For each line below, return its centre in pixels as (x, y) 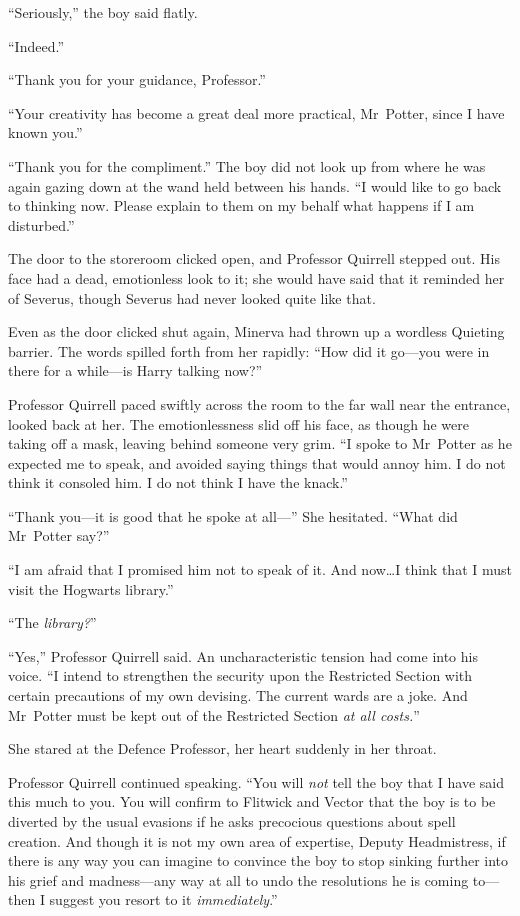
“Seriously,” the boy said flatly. (103, 12)
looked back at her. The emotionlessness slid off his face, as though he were (238, 423)
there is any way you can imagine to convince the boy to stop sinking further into (258, 860)
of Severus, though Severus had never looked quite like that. (192, 297)
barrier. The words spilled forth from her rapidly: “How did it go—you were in (249, 350)
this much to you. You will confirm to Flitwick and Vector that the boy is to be (252, 801)
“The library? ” (52, 622)
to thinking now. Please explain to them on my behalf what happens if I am (241, 205)
